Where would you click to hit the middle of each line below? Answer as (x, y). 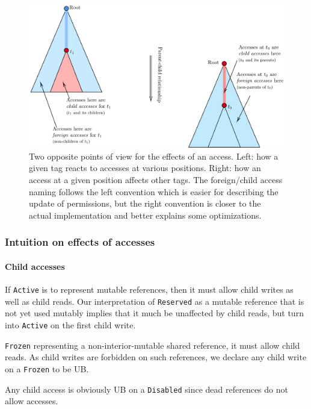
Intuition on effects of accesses (80, 242)
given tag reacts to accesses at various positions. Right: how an (145, 168)
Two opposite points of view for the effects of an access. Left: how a (154, 156)
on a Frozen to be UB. (47, 368)
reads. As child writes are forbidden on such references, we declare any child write (156, 357)
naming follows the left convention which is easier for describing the (154, 191)
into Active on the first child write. (70, 324)
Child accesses (35, 266)
